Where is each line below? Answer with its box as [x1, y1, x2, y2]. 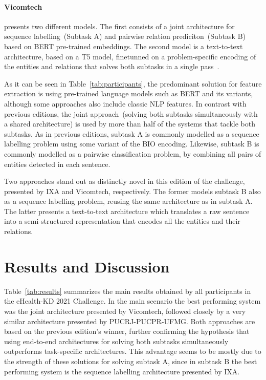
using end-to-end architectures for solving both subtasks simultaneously [4, 335, 229, 346]
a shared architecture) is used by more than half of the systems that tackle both [4, 118, 255, 129]
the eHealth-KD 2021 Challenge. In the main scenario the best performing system [4, 295, 261, 306]
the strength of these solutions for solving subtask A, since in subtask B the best [4, 355, 257, 366]
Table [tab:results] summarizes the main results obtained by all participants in [4, 285, 251, 296]
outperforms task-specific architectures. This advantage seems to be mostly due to [4, 346, 261, 356]
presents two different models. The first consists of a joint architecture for [4, 20, 235, 31]
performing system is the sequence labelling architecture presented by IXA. [4, 366, 240, 376]
